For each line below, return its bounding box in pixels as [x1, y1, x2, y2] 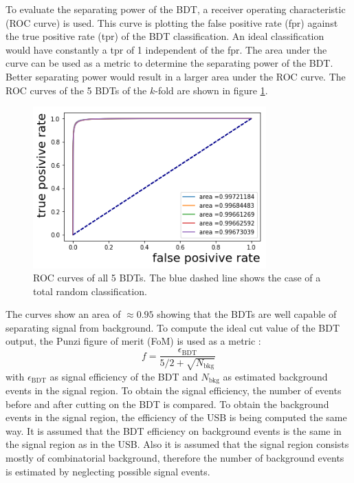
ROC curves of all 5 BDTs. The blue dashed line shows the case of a [33, 270, 321, 285]
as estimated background [223, 369, 328, 383]
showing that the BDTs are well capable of [157, 307, 337, 321]
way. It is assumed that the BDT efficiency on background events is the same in [5, 423, 342, 438]
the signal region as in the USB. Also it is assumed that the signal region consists [5, 437, 349, 451]
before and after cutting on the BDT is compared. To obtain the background [5, 396, 329, 411]
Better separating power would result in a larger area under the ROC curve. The [5, 69, 346, 83]
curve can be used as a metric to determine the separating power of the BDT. [5, 56, 333, 70]
